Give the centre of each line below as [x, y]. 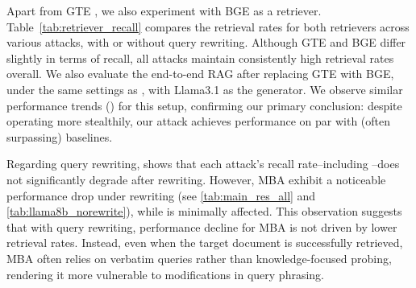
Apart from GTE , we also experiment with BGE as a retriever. [164, 10]
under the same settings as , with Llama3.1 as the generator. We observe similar [205, 89]
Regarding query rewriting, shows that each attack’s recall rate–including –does [203, 164]
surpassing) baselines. [60, 136]
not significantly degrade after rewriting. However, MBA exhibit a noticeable [196, 179]
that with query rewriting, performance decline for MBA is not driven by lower [202, 226]
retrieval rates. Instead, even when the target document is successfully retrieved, [205, 243]
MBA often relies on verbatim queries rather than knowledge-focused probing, [199, 258]
